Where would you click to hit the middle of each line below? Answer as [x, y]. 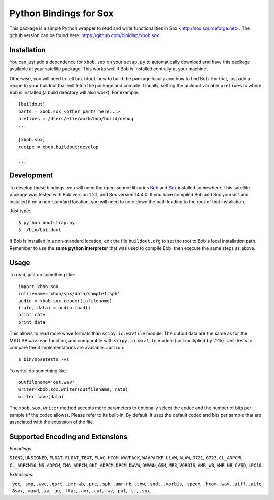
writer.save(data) [41, 396]
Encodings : [21, 449]
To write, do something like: [38, 371]
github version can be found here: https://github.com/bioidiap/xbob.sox [84, 35]
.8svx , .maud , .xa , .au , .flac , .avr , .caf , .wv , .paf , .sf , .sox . [80, 491]
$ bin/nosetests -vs [44, 359]
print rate [32, 315]
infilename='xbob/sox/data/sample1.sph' [69, 294]
